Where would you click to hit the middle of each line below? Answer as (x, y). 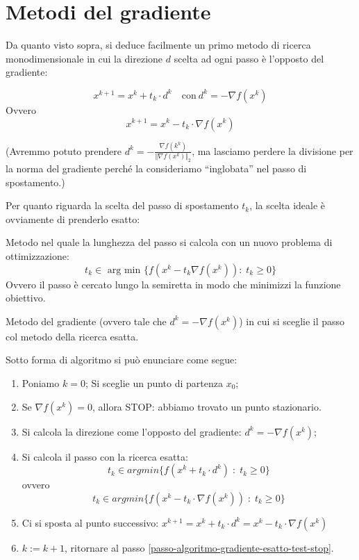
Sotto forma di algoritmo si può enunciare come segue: (122, 360)
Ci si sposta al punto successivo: (90, 522)
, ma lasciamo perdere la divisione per (273, 150)
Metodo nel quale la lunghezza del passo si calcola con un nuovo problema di (169, 242)
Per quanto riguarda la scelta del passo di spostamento (122, 205)
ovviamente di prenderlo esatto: (73, 219)
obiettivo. (26, 298)
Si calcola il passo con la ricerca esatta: (105, 456)
